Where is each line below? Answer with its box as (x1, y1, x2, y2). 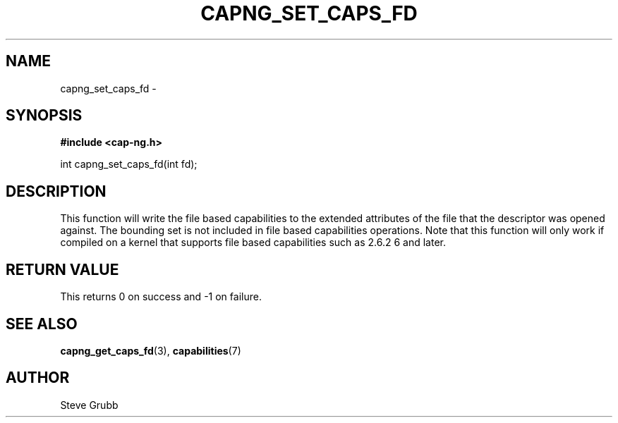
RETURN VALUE (6, 260, 119, 278)
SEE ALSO (6, 314, 78, 333)
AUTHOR (6, 369, 70, 387)
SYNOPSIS (6, 106, 83, 125)
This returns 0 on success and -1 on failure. (60, 290, 262, 303)
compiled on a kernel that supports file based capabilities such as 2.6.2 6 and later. (60, 236, 446, 249)
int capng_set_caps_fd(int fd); (60, 158, 198, 171)
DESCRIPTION (6, 182, 107, 200)
